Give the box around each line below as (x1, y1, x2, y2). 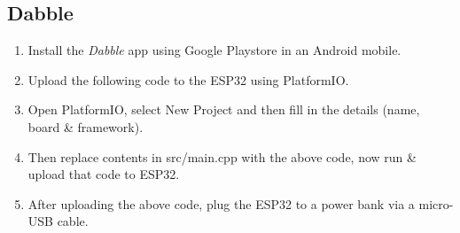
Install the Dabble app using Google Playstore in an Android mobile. (27, 41, 402, 59)
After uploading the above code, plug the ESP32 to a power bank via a (27, 194, 415, 213)
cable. (57, 212, 89, 230)
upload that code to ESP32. (27, 165, 180, 183)
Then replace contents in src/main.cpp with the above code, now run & (27, 147, 417, 166)
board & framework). (27, 117, 144, 136)
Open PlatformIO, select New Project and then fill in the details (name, (27, 100, 420, 119)
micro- (418, 194, 454, 213)
